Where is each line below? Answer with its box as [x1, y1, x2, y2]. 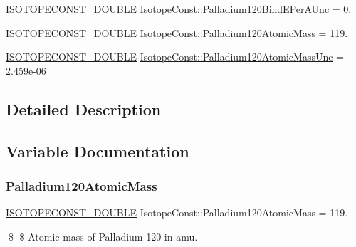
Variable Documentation [6, 140, 189, 162]
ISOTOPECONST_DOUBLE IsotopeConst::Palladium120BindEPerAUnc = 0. [6, 1, 352, 16]
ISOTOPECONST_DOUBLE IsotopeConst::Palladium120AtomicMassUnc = [6, 49, 345, 64]
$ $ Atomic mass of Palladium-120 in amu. [8, 228, 198, 243]
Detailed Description [6, 98, 162, 120]
